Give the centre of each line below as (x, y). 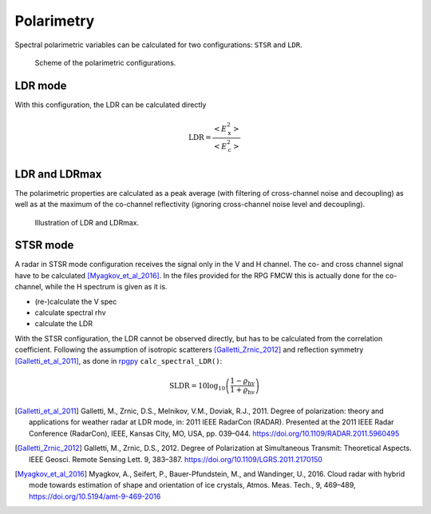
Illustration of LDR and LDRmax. (87, 222)
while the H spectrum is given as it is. (106, 287)
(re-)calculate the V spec (76, 301)
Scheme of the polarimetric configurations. (105, 62)
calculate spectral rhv (71, 313)
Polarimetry (55, 21)
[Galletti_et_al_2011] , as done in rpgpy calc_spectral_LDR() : (119, 361)
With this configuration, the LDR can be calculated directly (111, 105)
